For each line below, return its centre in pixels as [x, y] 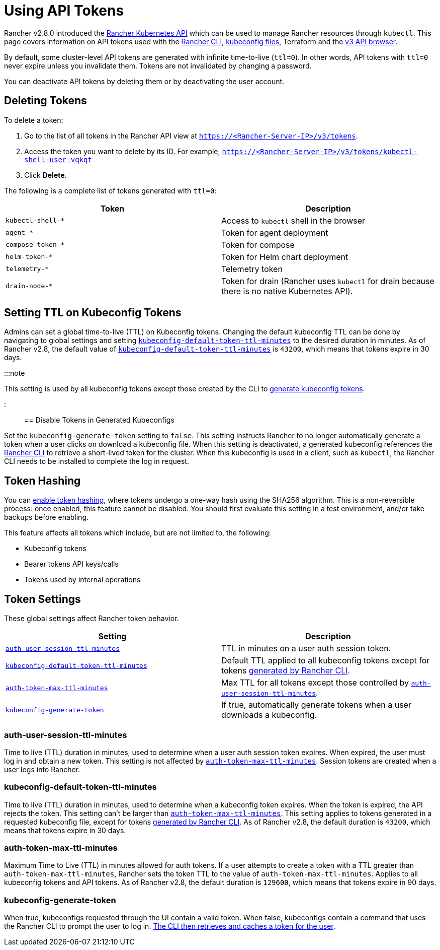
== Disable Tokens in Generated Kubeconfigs [99, 420]
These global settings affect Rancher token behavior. [92, 619]
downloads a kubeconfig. [269, 715]
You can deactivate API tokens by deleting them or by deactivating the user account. [144, 81]
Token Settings [42, 599]
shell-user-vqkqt [58, 159]
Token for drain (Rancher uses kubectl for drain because [328, 281]
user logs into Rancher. [42, 769]
